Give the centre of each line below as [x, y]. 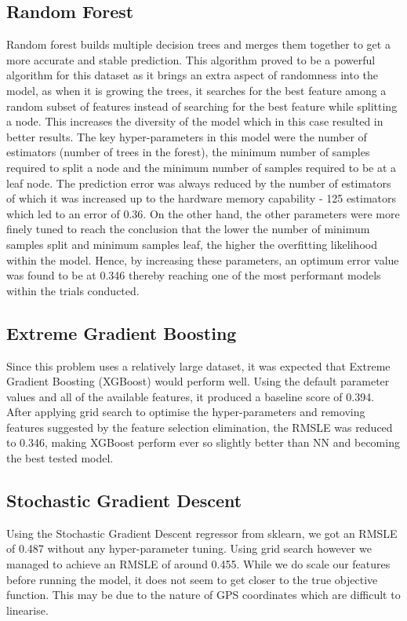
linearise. [27, 610]
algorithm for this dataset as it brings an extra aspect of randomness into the [193, 75]
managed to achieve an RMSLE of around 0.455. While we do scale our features [198, 564]
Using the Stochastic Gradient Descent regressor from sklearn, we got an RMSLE [202, 533]
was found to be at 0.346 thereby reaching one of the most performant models [194, 275]
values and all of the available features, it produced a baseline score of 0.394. [191, 396]
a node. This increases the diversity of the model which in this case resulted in [195, 121]
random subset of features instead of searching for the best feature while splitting [202, 106]
